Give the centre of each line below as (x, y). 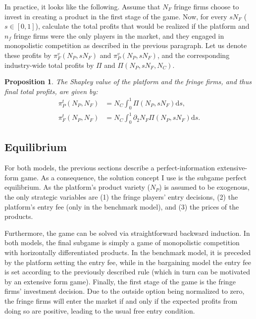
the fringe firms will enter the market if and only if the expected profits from (121, 300)
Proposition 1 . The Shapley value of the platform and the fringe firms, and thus (128, 81)
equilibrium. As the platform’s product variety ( (77, 187)
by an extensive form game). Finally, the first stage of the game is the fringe (120, 281)
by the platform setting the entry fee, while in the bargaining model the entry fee (128, 262)
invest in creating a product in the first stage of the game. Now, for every (116, 16)
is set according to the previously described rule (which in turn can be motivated (127, 272)
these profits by (28, 55)
